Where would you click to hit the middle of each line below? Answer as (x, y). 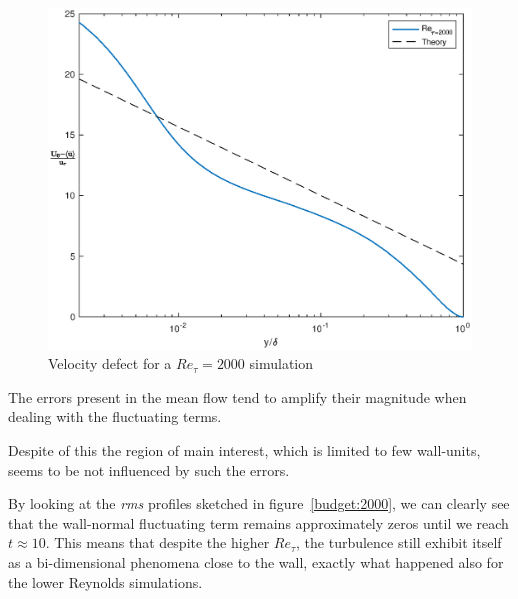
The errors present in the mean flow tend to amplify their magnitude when (237, 396)
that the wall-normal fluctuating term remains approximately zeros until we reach (258, 522)
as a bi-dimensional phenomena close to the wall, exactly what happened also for (256, 561)
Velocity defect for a (110, 363)
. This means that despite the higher (157, 542)
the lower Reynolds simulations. (105, 581)
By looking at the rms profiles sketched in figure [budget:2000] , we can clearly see (259, 503)
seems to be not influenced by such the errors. (149, 469)
